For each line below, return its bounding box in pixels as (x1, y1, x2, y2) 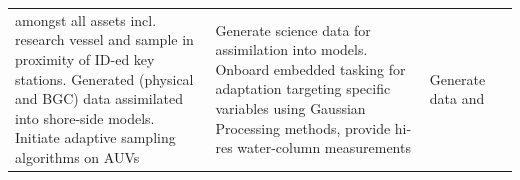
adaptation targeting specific (215, 78, 391, 99)
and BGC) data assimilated (15, 88, 184, 109)
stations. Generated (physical (15, 68, 194, 89)
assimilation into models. (215, 39, 368, 60)
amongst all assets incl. (15, 9, 157, 30)
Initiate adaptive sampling (15, 127, 176, 148)
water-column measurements (237, 137, 411, 158)
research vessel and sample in (15, 29, 194, 50)
